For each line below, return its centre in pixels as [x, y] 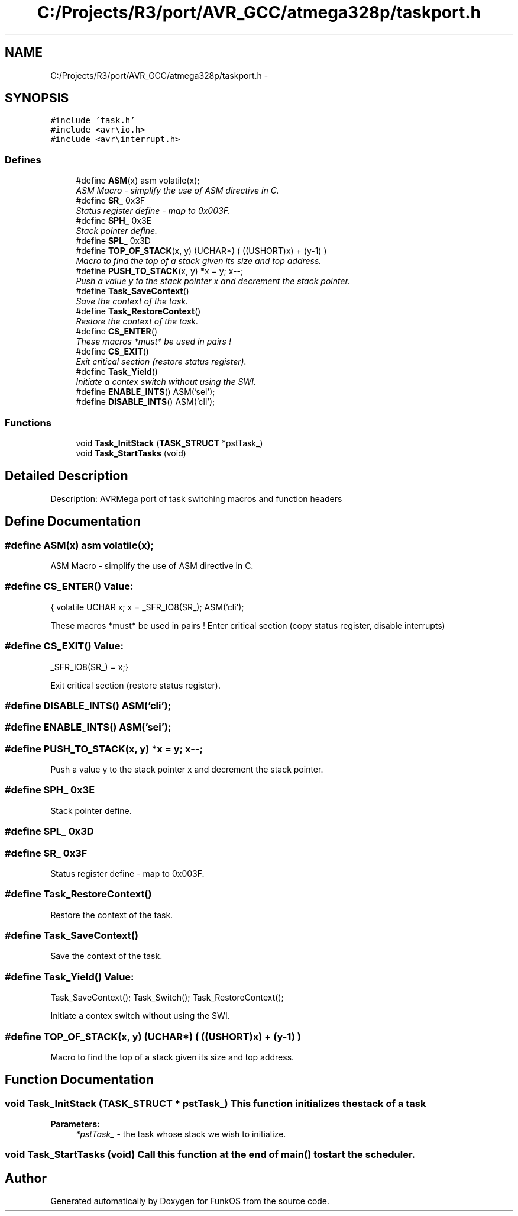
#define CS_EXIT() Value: [64, 646]
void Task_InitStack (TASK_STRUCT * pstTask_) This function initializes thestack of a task [216, 1103]
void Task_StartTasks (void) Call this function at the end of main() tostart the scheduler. [210, 1155]
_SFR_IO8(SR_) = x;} [90, 667]
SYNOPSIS [37, 98]
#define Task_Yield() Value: [69, 977]
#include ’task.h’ [93, 120]
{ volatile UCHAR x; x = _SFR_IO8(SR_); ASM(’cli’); [147, 607]
